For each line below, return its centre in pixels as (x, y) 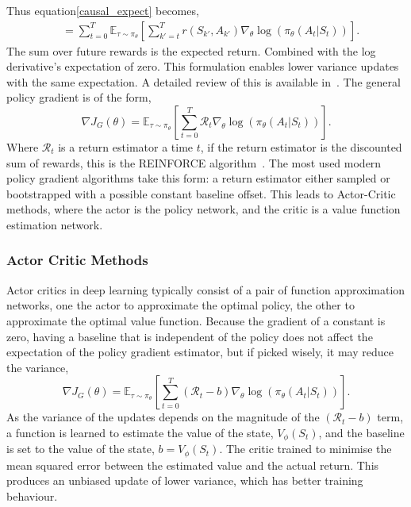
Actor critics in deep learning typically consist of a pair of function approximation (206, 289)
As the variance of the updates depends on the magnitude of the (163, 417)
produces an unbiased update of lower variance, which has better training (185, 480)
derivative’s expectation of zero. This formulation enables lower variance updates (203, 66)
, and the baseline (361, 432)
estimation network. (55, 224)
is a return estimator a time (126, 147)
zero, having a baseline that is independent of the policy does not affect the (190, 336)
